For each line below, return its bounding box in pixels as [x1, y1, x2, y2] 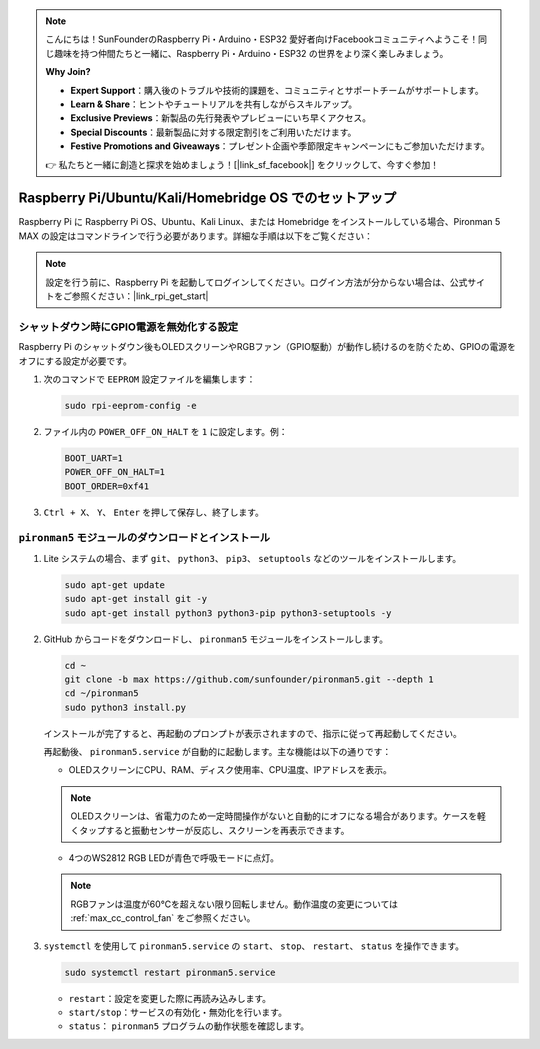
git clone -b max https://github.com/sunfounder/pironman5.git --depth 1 [64, 673, 434, 685]
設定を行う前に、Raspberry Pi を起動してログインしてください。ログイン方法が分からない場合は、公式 [45, 276, 468, 288]
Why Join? [45, 66, 91, 78]
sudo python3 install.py [64, 701, 187, 713]
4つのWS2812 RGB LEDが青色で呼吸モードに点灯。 [68, 852, 280, 864]
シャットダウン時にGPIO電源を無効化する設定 [18, 320, 239, 334]
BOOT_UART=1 [64, 452, 124, 464]
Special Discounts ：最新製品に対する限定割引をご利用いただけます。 [70, 126, 357, 138]
